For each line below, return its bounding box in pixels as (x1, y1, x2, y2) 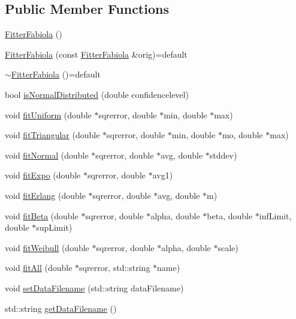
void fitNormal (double (5, 148, 89, 161)
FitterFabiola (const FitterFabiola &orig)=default (5, 47, 188, 60)
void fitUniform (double (5, 108, 92, 121)
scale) (218, 241, 238, 254)
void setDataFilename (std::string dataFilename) (5, 281, 184, 294)
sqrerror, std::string (79, 261, 150, 274)
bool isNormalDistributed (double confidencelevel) (5, 88, 189, 100)
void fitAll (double (5, 261, 73, 274)
